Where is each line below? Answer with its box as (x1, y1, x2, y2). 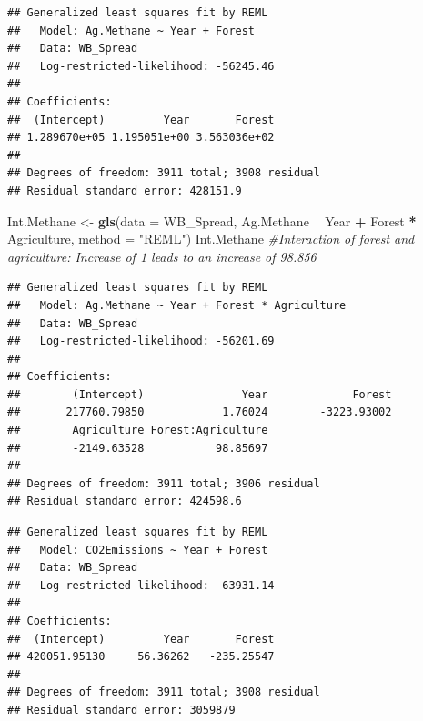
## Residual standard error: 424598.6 (7, 495, 242, 508)
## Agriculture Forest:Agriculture (7, 424, 268, 437)
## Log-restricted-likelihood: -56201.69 (7, 335, 275, 348)
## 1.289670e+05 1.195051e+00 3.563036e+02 (7, 131, 275, 145)
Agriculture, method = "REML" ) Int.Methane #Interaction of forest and (7, 229, 415, 248)
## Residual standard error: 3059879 (7, 703, 236, 716)
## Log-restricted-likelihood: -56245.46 (7, 59, 275, 73)
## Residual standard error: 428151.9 (7, 184, 242, 197)
